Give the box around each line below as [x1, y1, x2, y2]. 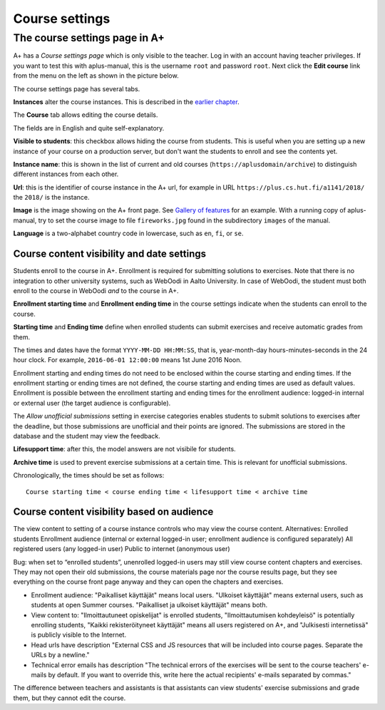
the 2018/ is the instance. [13, 193, 90, 202]
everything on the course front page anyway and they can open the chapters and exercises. [13, 577, 284, 586]
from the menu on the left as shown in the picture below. [13, 71, 179, 80]
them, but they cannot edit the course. [13, 694, 126, 702]
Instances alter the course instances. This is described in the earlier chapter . [13, 97, 240, 106]
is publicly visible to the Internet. [31, 631, 127, 639]
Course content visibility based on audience [13, 506, 214, 518]
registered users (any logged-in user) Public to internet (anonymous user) [13, 545, 231, 553]
